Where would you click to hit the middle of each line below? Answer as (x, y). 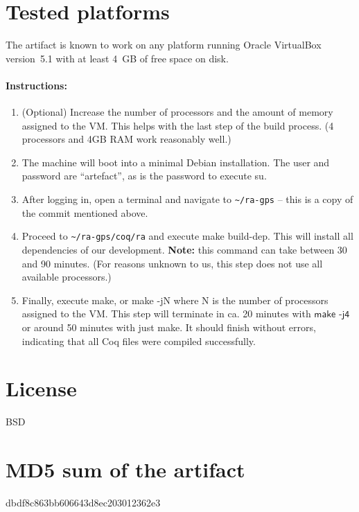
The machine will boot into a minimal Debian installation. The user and (176, 162)
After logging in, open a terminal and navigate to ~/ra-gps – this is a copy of (187, 199)
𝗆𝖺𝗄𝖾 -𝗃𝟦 (332, 315)
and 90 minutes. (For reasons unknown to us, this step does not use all (172, 263)
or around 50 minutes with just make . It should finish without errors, (169, 327)
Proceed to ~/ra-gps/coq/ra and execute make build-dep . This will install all (187, 236)
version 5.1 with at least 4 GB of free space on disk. (117, 58)
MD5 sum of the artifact (125, 469)
